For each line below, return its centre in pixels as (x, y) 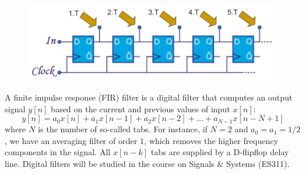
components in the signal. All (58, 152)
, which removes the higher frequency (211, 140)
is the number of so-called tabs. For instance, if (123, 129)
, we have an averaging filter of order (71, 140)
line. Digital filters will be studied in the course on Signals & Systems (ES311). (147, 163)
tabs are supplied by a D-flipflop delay (220, 152)
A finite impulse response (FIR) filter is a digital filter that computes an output (149, 97)
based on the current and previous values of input (140, 108)
